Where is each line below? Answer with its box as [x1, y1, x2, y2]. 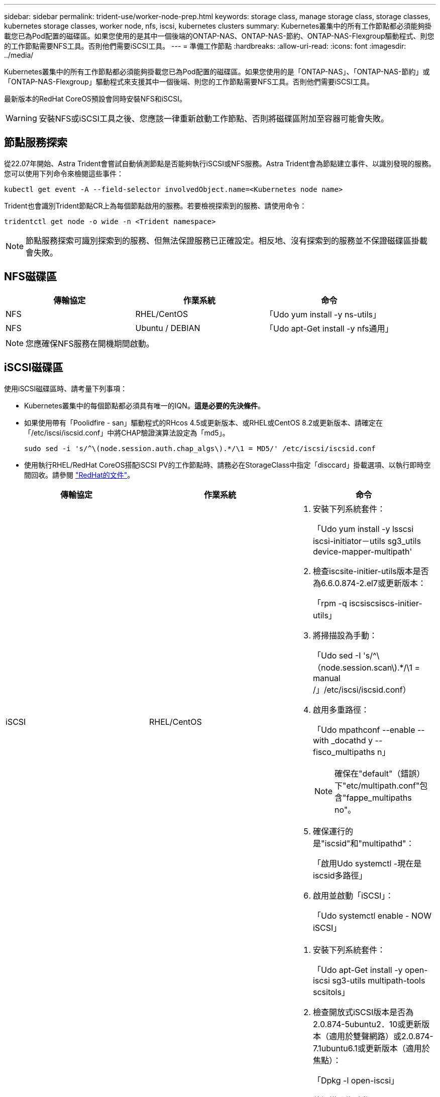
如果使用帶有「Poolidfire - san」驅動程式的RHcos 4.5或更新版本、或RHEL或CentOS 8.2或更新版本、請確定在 [24, 418, 383, 427]
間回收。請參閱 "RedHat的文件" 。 [24, 470, 135, 479]
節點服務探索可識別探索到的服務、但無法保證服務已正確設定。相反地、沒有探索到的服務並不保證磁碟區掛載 [26, 235, 428, 246]
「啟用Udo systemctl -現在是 [312, 858, 422, 868]
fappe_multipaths [346, 792, 412, 803]
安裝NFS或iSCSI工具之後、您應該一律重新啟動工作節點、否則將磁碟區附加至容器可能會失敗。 [39, 114, 389, 124]
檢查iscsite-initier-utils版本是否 [312, 566, 429, 576]
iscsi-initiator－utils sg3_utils [312, 535, 421, 546]
